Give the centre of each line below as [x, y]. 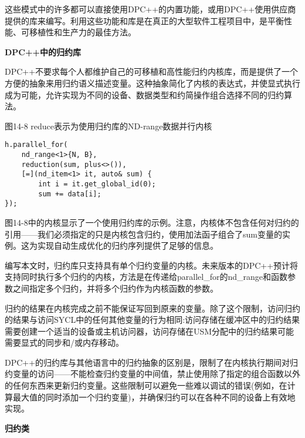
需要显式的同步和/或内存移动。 [64, 342]
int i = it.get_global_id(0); [97, 184]
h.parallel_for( [36, 145]
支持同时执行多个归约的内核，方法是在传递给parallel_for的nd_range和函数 [146, 277]
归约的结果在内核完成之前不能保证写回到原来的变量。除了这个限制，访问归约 [152, 308]
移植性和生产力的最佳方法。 [82, 32]
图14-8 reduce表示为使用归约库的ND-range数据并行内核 [109, 126]
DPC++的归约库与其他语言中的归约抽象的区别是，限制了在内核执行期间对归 [152, 362]
